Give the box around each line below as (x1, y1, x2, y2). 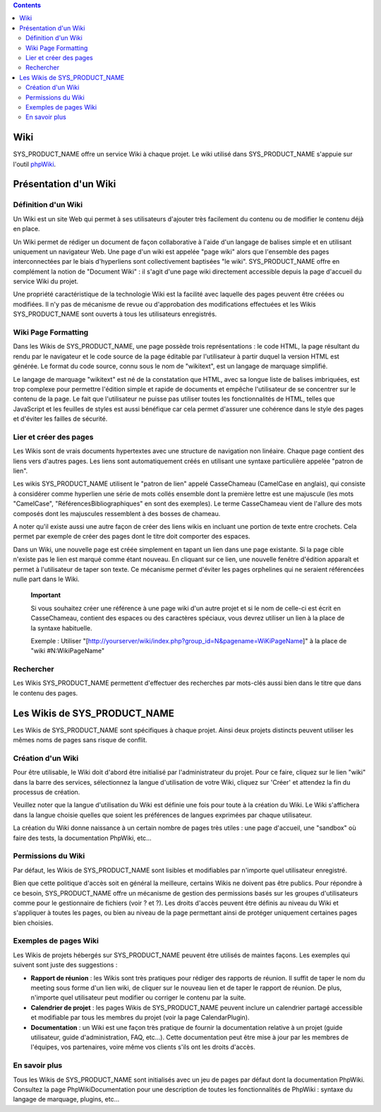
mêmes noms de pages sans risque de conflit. (13, 736, 147, 744)
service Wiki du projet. (13, 277, 79, 286)
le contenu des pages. (13, 689, 78, 697)
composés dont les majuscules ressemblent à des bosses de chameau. (13, 509, 221, 517)
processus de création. (13, 788, 80, 797)
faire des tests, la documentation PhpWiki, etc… (13, 833, 152, 842)
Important (30, 591, 61, 599)
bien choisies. (13, 918, 54, 927)
